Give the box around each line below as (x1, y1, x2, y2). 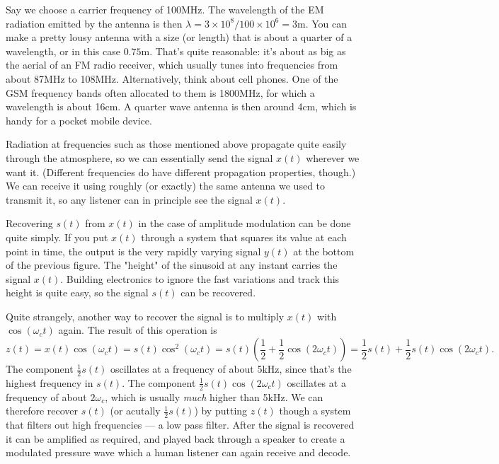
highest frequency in (6, 375, 93, 390)
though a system (279, 403, 351, 418)
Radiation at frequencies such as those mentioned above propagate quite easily (6, 137, 347, 151)
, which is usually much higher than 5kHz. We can (105, 389, 323, 404)
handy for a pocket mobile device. (6, 112, 152, 127)
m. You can (297, 16, 348, 30)
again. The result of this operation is (58, 323, 217, 337)
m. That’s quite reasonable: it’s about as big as (141, 43, 346, 58)
